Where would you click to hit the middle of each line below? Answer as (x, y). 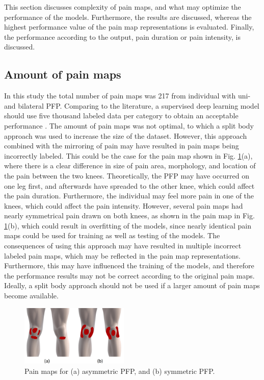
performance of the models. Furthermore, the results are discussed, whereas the (128, 17)
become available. (31, 296)
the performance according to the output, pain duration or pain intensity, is (122, 36)
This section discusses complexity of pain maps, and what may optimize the (123, 7)
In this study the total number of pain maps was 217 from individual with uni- (127, 96)
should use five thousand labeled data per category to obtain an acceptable (121, 116)
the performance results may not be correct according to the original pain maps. (129, 275)
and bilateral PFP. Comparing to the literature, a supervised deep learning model (132, 105)
